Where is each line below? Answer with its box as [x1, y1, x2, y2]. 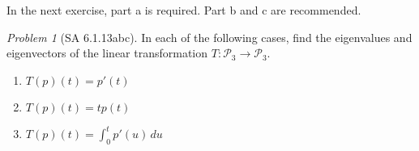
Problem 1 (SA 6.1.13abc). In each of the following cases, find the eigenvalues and [6, 28, 413, 45]
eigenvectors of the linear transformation [6, 44, 208, 61]
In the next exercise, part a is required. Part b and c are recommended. [6, 2, 361, 18]
